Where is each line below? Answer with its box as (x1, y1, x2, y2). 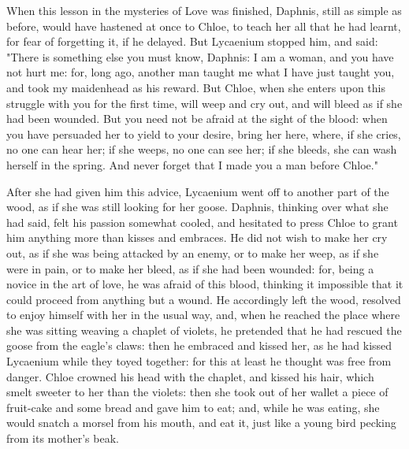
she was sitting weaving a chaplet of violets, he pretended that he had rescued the (6, 321, 402, 338)
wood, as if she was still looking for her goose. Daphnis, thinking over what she (6, 199, 389, 215)
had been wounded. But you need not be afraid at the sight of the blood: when (6, 110, 388, 127)
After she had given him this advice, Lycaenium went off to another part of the (6, 183, 389, 199)
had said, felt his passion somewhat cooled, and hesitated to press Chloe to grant (6, 213, 398, 230)
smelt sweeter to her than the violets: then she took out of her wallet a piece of (6, 384, 389, 400)
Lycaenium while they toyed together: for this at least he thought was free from (6, 353, 392, 369)
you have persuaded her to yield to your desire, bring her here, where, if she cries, (6, 125, 401, 142)
